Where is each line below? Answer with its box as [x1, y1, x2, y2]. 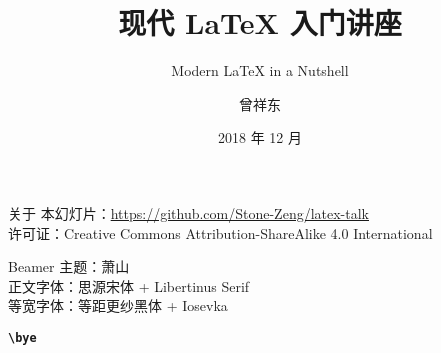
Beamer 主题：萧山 [8, 256, 130, 277]
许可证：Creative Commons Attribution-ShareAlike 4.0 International [8, 222, 433, 243]
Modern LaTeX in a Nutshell [171, 60, 349, 81]
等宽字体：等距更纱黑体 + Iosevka [8, 295, 228, 316]
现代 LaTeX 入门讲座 [118, 2, 402, 43]
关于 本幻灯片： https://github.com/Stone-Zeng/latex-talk [8, 202, 369, 223]
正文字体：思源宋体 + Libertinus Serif [8, 275, 250, 296]
